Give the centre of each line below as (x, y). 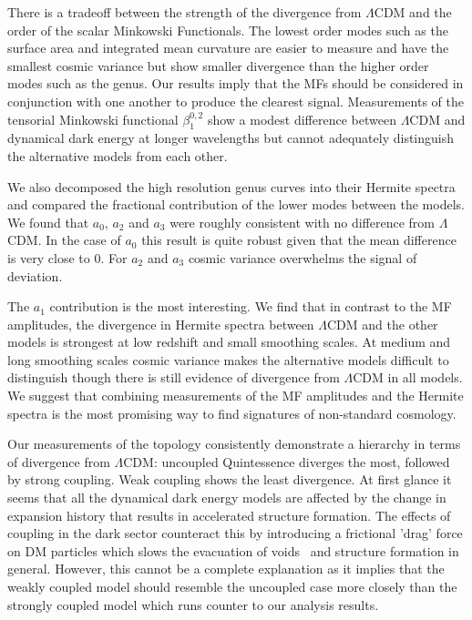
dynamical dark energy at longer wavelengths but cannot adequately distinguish (231, 138)
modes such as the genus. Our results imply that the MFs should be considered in (236, 83)
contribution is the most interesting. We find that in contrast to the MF (251, 306)
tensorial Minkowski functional (93, 119)
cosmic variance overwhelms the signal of (303, 257)
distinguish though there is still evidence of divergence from (174, 377)
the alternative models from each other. (118, 155)
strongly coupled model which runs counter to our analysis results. (193, 604)
